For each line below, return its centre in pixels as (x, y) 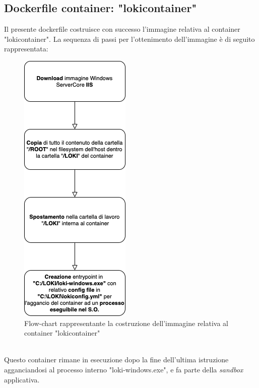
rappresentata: (26, 49)
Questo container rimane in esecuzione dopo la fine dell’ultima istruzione (116, 360)
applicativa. (22, 379)
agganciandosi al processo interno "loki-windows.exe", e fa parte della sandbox (124, 369)
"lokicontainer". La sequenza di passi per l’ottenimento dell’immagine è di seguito (129, 39)
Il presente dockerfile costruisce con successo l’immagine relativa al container (122, 29)
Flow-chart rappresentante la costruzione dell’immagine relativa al (126, 323)
